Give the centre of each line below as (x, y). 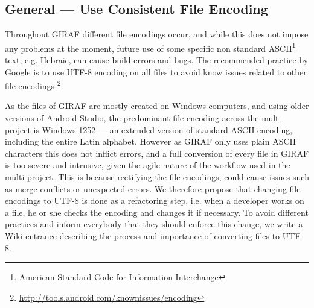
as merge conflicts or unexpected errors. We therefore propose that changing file (153, 188)
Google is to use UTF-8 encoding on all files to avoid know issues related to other (156, 71)
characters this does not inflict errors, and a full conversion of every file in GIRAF (157, 153)
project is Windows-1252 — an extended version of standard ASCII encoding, (149, 129)
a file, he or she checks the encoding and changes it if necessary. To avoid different (157, 212)
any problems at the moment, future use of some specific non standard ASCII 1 (150, 47)
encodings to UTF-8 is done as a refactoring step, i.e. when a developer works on (155, 200)
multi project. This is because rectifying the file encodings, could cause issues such (157, 177)
